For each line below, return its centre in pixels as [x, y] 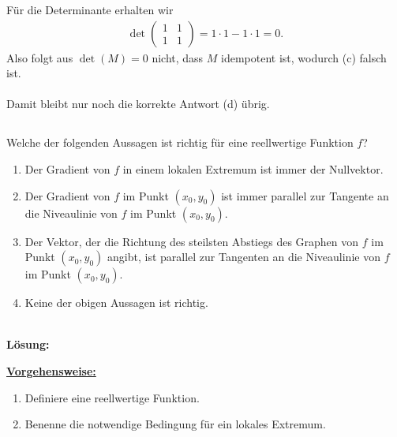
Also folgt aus [40, 57]
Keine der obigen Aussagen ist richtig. [116, 303]
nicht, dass [178, 57]
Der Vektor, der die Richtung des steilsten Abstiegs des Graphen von [192, 241]
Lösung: [28, 344]
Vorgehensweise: [51, 370]
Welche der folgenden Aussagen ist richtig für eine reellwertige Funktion [180, 142]
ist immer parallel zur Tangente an [305, 195]
